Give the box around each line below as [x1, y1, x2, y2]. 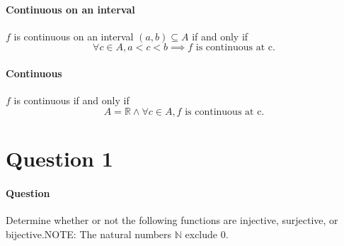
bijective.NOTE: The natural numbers [6, 226, 172, 241]
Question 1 [6, 143, 113, 172]
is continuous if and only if [13, 93, 130, 108]
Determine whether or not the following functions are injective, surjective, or [6, 212, 338, 227]
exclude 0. [185, 226, 229, 241]
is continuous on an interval [13, 28, 134, 43]
